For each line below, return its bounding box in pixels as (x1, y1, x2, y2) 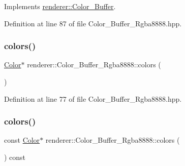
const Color (4, 135, 40, 145)
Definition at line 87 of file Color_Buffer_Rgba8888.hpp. (4, 18, 182, 28)
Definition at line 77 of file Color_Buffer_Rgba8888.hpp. (4, 93, 182, 104)
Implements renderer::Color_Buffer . (4, 1, 116, 11)
